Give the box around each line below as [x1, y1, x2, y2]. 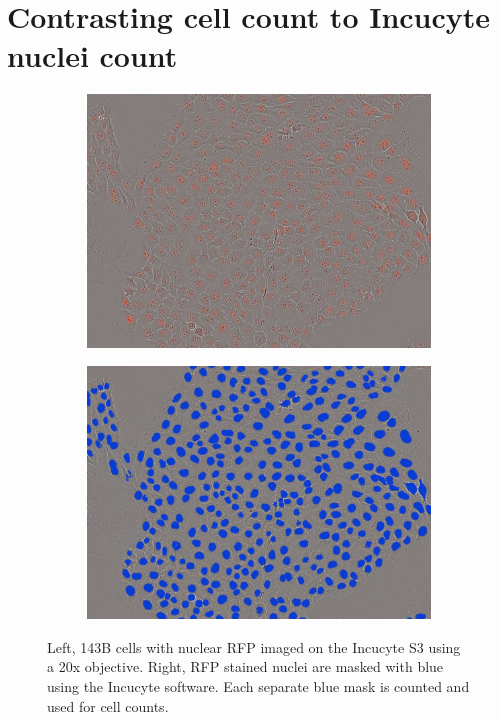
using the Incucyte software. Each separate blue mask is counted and [47, 675, 470, 696]
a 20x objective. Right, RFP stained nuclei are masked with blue [47, 656, 444, 677]
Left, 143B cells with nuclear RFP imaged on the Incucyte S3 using [47, 636, 461, 657]
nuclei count [7, 35, 178, 76]
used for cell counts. [47, 695, 169, 716]
